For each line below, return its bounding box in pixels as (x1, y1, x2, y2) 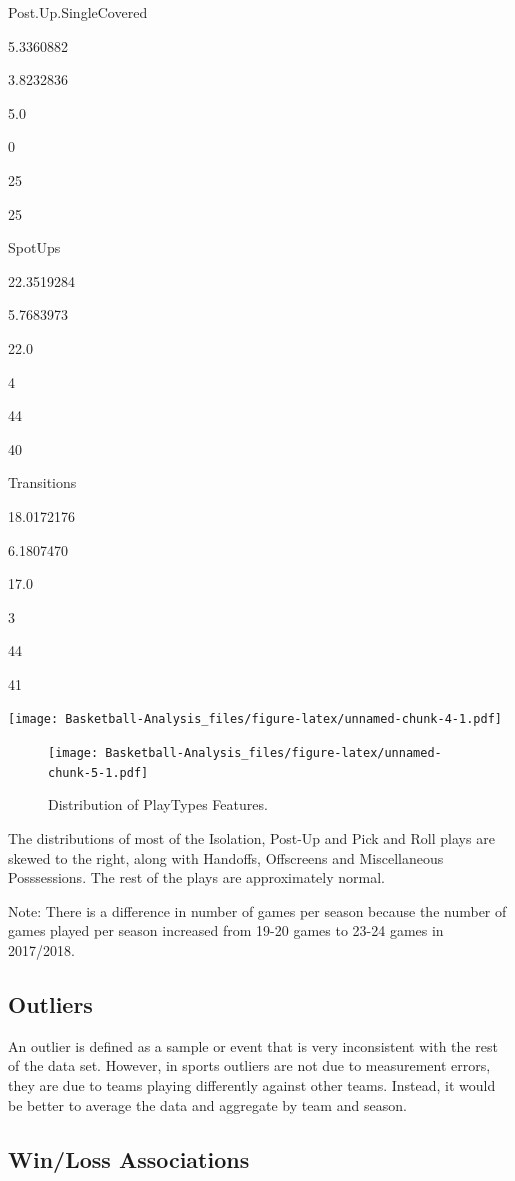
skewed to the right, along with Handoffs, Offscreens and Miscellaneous (8, 847, 444, 868)
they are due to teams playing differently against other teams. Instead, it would (8, 1074, 496, 1095)
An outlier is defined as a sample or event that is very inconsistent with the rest (8, 1035, 498, 1056)
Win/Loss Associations (8, 1143, 250, 1174)
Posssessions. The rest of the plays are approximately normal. (8, 867, 385, 888)
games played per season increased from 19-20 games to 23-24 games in (8, 920, 444, 941)
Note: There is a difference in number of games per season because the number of (8, 900, 507, 921)
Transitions (8, 472, 77, 493)
